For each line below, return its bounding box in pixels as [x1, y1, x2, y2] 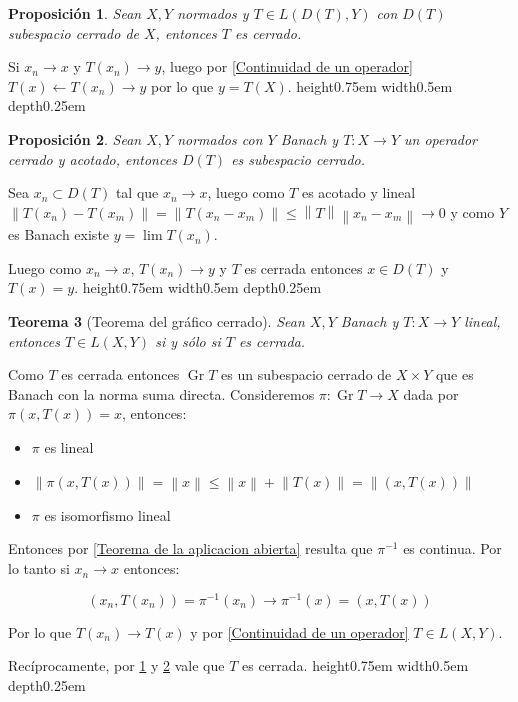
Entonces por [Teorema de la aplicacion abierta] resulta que [8, 538, 373, 559]
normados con [177, 128, 263, 149]
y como [450, 201, 495, 222]
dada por [403, 383, 459, 404]
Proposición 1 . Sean [8, 3, 142, 23]
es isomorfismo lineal [44, 504, 171, 525]
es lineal [44, 437, 94, 458]
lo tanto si [8, 558, 70, 579]
